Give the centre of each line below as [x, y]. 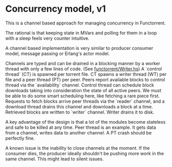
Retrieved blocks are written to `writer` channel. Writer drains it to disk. [80, 112]
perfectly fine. [20, 138]
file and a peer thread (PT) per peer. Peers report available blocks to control [85, 79]
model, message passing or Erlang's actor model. [58, 53]
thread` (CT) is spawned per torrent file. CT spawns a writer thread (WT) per [86, 74]
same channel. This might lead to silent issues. [55, 159]
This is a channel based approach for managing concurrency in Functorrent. [86, 23]
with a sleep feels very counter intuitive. [47, 38]
